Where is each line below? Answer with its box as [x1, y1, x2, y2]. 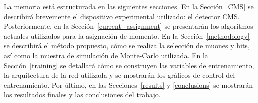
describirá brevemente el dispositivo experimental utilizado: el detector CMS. [4, 11, 240, 21]
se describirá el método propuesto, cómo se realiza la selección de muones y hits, [4, 40, 250, 51]
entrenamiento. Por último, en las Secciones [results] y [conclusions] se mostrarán [4, 79, 253, 90]
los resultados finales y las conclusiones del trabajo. [4, 89, 161, 100]
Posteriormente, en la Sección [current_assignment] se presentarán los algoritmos [4, 21, 253, 31]
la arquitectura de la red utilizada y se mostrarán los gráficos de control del [4, 70, 235, 80]
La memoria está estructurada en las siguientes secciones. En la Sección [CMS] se [4, 1, 254, 11]
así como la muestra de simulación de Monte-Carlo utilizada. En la [4, 50, 208, 60]
